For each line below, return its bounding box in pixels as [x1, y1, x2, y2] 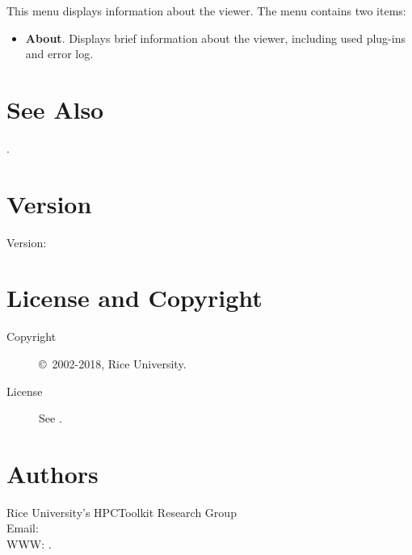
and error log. [25, 45, 94, 62]
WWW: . [6, 536, 52, 553]
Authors [6, 456, 99, 490]
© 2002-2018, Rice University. [39, 355, 187, 372]
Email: [6, 519, 39, 536]
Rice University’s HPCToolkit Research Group [6, 503, 237, 520]
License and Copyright [6, 281, 263, 314]
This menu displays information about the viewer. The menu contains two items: [6, 2, 406, 19]
